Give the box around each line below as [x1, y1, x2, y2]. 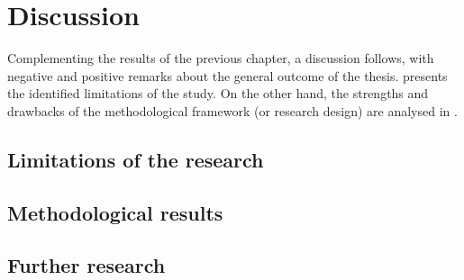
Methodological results [7, 198, 223, 226]
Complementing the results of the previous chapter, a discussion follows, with [7, 49, 434, 68]
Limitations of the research [7, 145, 264, 173]
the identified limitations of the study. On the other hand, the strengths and [7, 84, 429, 103]
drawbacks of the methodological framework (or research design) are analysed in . [7, 101, 458, 120]
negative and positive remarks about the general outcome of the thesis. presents [7, 66, 448, 85]
